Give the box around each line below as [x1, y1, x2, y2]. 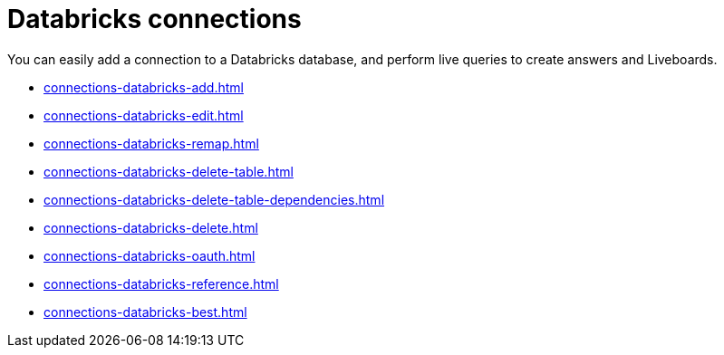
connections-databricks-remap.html [43, 135, 259, 151]
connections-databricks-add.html [43, 79, 244, 95]
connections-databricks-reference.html [43, 275, 279, 292]
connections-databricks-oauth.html [43, 247, 256, 264]
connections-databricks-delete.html [43, 219, 258, 235]
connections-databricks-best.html [43, 303, 247, 320]
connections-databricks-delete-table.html [43, 163, 294, 179]
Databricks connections [7, 4, 302, 34]
